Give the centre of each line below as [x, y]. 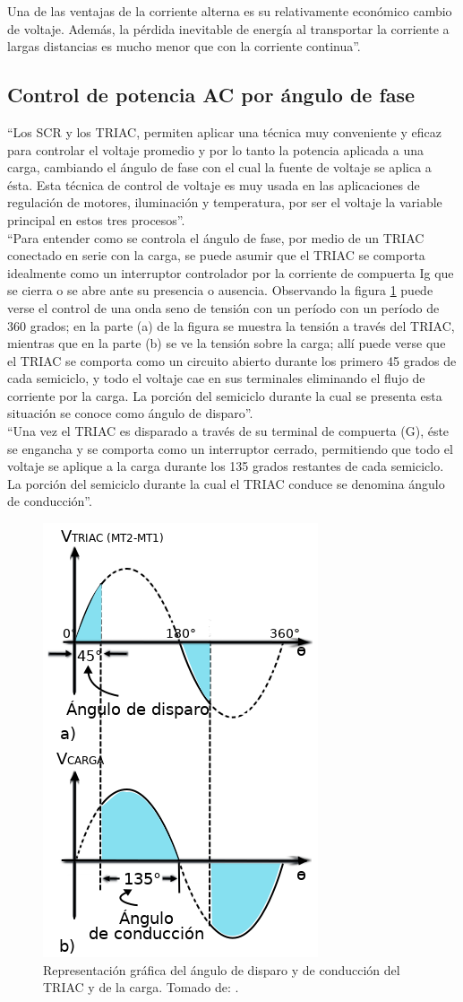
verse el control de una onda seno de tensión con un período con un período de [223, 307]
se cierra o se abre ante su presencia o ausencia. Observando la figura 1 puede [220, 290]
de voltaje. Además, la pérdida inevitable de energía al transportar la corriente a [228, 28]
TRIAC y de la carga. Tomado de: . [141, 987]
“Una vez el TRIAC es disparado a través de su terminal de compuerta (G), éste [228, 431]
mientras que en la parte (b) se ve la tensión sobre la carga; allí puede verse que [227, 343]
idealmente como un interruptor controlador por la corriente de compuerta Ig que [231, 272]
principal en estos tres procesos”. [96, 219]
